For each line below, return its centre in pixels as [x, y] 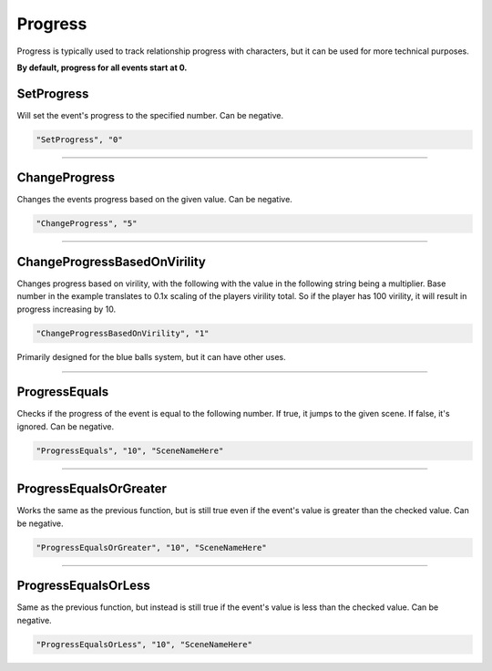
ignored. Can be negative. [65, 426]
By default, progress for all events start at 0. [102, 67]
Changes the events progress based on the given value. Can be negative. [155, 200]
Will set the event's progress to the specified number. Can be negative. [150, 115]
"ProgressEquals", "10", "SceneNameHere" [130, 450]
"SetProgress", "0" [79, 139]
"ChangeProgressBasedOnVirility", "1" [123, 333]
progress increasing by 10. [67, 309]
